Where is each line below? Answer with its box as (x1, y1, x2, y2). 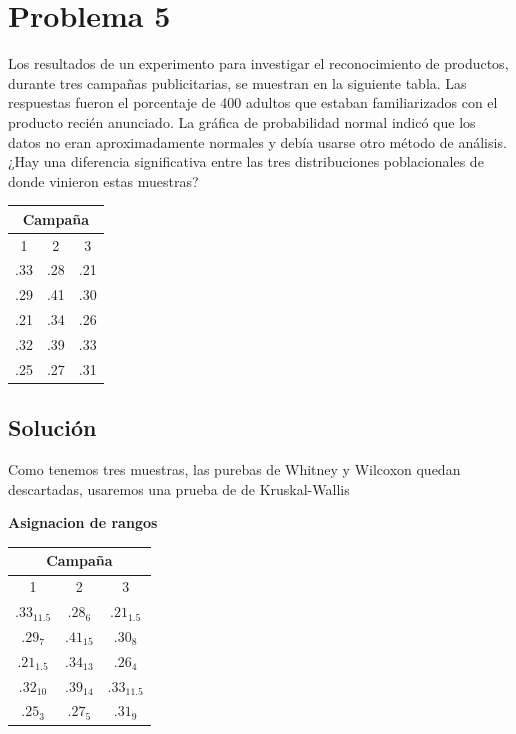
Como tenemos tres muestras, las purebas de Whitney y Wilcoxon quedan (8, 459, 461, 480)
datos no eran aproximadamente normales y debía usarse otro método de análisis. (8, 131, 507, 152)
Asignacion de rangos (8, 512, 158, 533)
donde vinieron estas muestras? (8, 170, 199, 191)
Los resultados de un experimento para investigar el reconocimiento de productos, (8, 53, 509, 74)
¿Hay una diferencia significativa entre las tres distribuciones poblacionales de (8, 151, 484, 172)
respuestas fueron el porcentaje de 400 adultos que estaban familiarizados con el (8, 92, 498, 113)
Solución (8, 412, 97, 443)
